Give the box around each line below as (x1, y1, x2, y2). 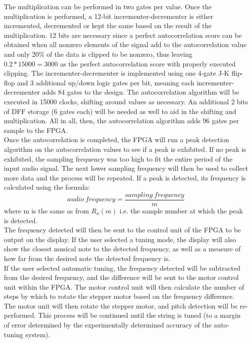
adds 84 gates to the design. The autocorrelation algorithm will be (42, 87, 239, 97)
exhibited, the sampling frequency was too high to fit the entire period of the (4, 153, 233, 163)
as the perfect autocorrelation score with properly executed (60, 58, 236, 68)
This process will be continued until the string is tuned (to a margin (38, 310, 241, 320)
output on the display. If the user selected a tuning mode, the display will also (4, 234, 236, 244)
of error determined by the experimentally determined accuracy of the (4, 320, 212, 330)
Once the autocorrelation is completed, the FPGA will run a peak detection (4, 134, 229, 145)
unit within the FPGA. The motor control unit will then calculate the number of (4, 281, 244, 292)
